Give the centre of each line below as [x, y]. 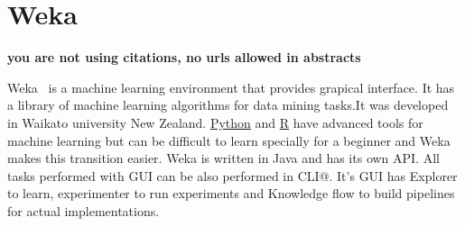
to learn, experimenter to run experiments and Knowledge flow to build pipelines [231, 193]
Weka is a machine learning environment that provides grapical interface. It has [231, 87]
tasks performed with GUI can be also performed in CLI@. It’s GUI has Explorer [232, 175]
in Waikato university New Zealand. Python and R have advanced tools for [215, 122]
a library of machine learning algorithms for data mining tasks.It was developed [228, 105]
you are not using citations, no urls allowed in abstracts [184, 57]
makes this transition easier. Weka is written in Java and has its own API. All [223, 158]
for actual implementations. [84, 210]
